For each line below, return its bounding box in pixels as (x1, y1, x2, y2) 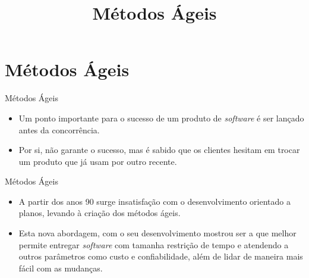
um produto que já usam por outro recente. (18, 155, 177, 167)
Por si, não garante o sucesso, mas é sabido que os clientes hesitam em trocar (18, 143, 300, 156)
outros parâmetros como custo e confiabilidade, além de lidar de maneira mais (18, 250, 303, 263)
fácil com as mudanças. (18, 261, 103, 274)
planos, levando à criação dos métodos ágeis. (18, 207, 181, 219)
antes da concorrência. (18, 123, 100, 136)
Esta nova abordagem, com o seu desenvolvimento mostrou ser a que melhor (18, 227, 297, 239)
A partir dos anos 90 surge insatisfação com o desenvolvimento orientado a (18, 195, 291, 207)
